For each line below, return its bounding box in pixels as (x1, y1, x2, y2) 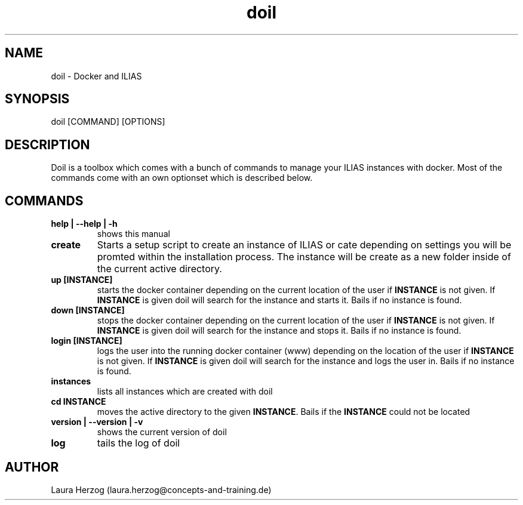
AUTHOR (5, 459, 59, 475)
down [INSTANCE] (51, 305, 125, 316)
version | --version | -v (51, 417, 143, 427)
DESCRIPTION (5, 137, 90, 152)
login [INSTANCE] (51, 335, 122, 346)
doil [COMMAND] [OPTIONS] (51, 116, 165, 127)
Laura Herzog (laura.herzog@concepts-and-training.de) (51, 484, 272, 495)
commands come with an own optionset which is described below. (51, 173, 313, 183)
